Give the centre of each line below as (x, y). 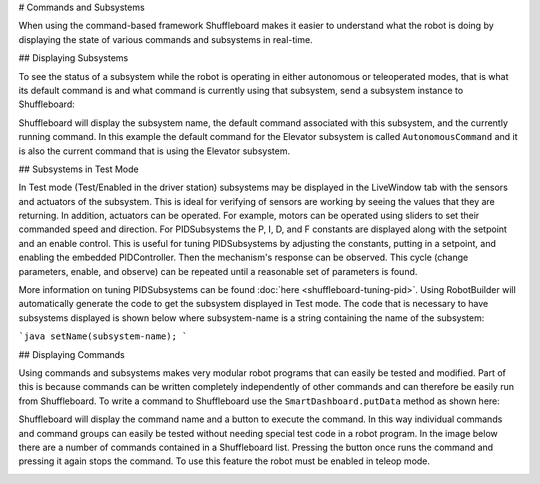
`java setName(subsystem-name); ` (103, 336)
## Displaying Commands (71, 354)
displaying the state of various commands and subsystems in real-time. (166, 39)
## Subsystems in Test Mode (78, 169)
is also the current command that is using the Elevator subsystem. (154, 151)
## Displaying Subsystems (73, 58)
